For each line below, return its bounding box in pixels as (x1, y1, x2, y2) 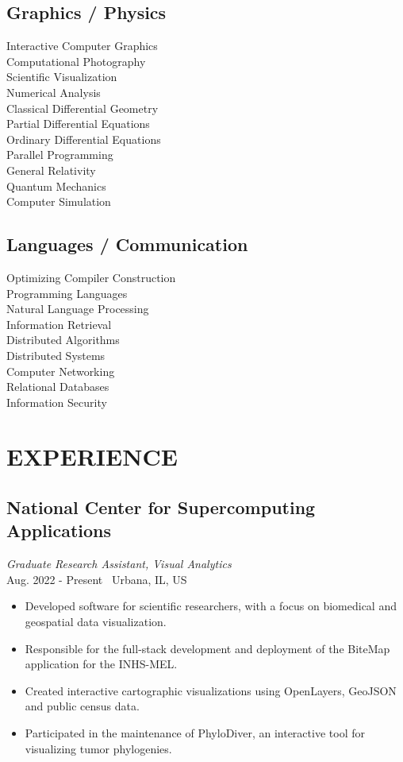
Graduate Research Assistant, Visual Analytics (6, 555, 232, 572)
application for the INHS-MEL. (25, 656, 178, 672)
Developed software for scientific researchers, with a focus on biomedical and (25, 598, 397, 614)
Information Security (6, 393, 107, 410)
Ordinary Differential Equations (6, 130, 161, 147)
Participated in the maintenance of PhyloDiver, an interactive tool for (25, 725, 365, 741)
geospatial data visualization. (25, 613, 167, 630)
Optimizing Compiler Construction (6, 269, 176, 285)
